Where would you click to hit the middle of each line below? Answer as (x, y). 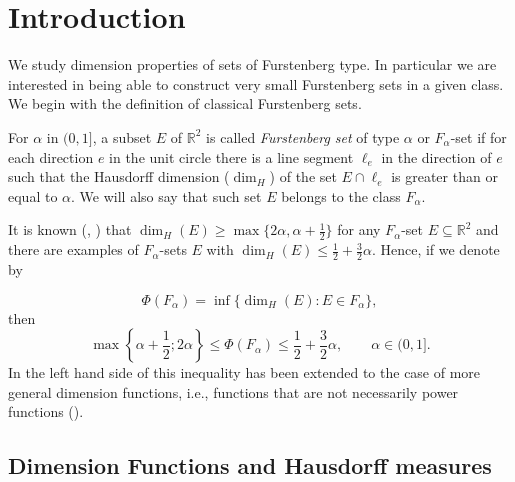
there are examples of (73, 249)
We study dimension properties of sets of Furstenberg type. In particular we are (252, 64)
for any (359, 229)
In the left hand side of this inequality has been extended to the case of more (244, 372)
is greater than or (444, 176)
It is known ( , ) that (70, 229)
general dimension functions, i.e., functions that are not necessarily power (233, 391)
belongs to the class (341, 195)
